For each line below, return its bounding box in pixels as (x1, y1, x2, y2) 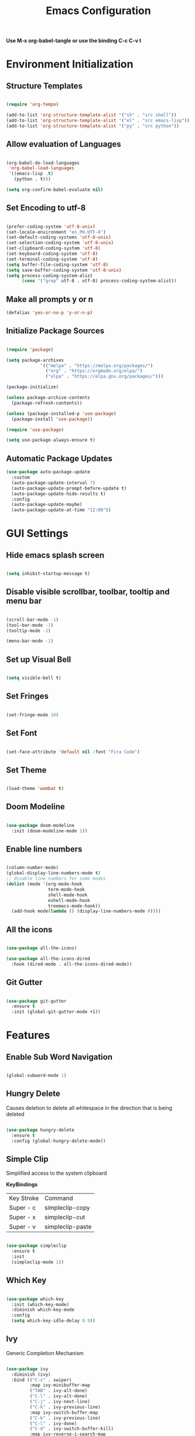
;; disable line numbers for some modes (6, 876, 107, 882)
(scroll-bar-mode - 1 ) (6, 617, 59, 623)
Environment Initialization (6, 57, 134, 71)
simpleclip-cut (45, 1213, 85, 1222)
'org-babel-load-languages (8, 165, 75, 171)
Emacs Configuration (46, 4, 151, 18)
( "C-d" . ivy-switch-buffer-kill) (29, 1426, 114, 1432)
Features (6, 1029, 50, 1042)
